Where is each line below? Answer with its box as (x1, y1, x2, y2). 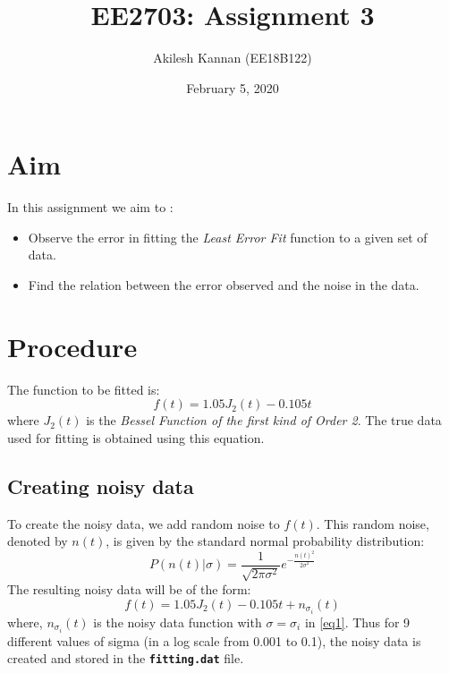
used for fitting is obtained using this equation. (7, 428, 265, 447)
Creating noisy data (7, 472, 194, 499)
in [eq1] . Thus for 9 (304, 612, 411, 631)
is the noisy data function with (93, 612, 262, 631)
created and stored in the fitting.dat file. (7, 649, 244, 668)
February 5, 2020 (186, 78, 279, 97)
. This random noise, (316, 514, 429, 532)
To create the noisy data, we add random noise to (7, 514, 280, 532)
